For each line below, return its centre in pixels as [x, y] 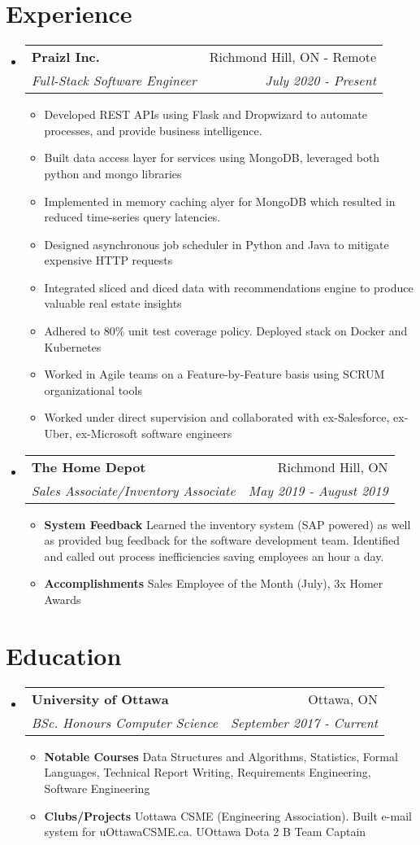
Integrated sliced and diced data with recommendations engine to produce [229, 287]
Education [64, 655]
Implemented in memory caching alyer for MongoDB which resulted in [220, 201]
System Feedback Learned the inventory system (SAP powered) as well [227, 524]
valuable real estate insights [113, 303]
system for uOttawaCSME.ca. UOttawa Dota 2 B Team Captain [205, 832]
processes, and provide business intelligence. [153, 130]
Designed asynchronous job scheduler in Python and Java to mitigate [216, 244]
